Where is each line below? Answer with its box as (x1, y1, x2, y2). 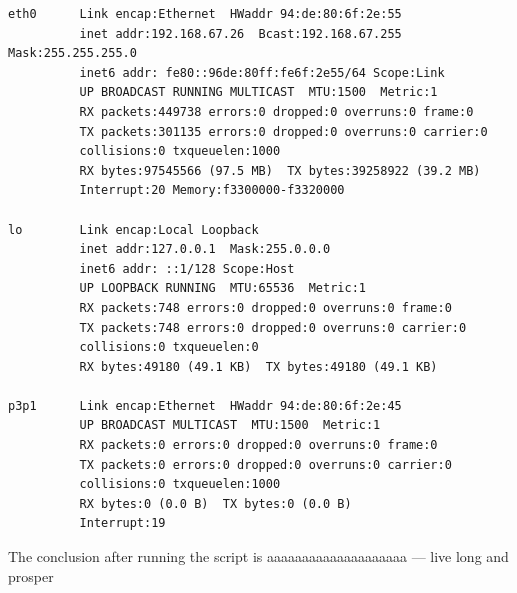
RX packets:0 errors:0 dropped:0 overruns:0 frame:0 (79, 438, 438, 453)
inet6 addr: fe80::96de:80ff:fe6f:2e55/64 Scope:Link (79, 65, 445, 80)
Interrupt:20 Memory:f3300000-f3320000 (79, 183, 345, 198)
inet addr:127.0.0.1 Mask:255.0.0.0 (79, 242, 331, 257)
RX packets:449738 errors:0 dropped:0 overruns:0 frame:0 (79, 104, 474, 119)
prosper (8, 565, 54, 586)
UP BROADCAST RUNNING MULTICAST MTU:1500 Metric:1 (79, 85, 438, 100)
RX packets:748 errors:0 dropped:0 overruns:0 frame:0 (79, 300, 452, 315)
